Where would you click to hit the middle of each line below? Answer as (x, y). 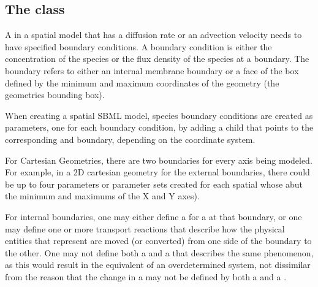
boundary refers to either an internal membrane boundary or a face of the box (152, 70)
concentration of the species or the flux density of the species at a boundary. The (157, 59)
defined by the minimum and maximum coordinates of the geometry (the (142, 82)
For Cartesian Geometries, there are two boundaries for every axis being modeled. (159, 160)
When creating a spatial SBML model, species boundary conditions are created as (159, 115)
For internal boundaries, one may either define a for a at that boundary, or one (153, 216)
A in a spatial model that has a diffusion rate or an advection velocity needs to (153, 35)
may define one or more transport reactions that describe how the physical (145, 228)
